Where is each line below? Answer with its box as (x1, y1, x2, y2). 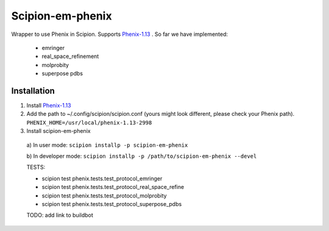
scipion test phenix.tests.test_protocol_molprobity (41, 192, 167, 199)
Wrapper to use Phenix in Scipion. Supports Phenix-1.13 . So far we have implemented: (11, 30, 228, 38)
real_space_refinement (41, 52, 99, 60)
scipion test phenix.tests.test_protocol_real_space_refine (41, 183, 185, 191)
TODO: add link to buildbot (26, 211, 94, 219)
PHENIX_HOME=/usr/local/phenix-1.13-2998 (26, 119, 152, 126)
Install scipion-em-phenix (26, 127, 91, 135)
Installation (11, 85, 55, 96)
